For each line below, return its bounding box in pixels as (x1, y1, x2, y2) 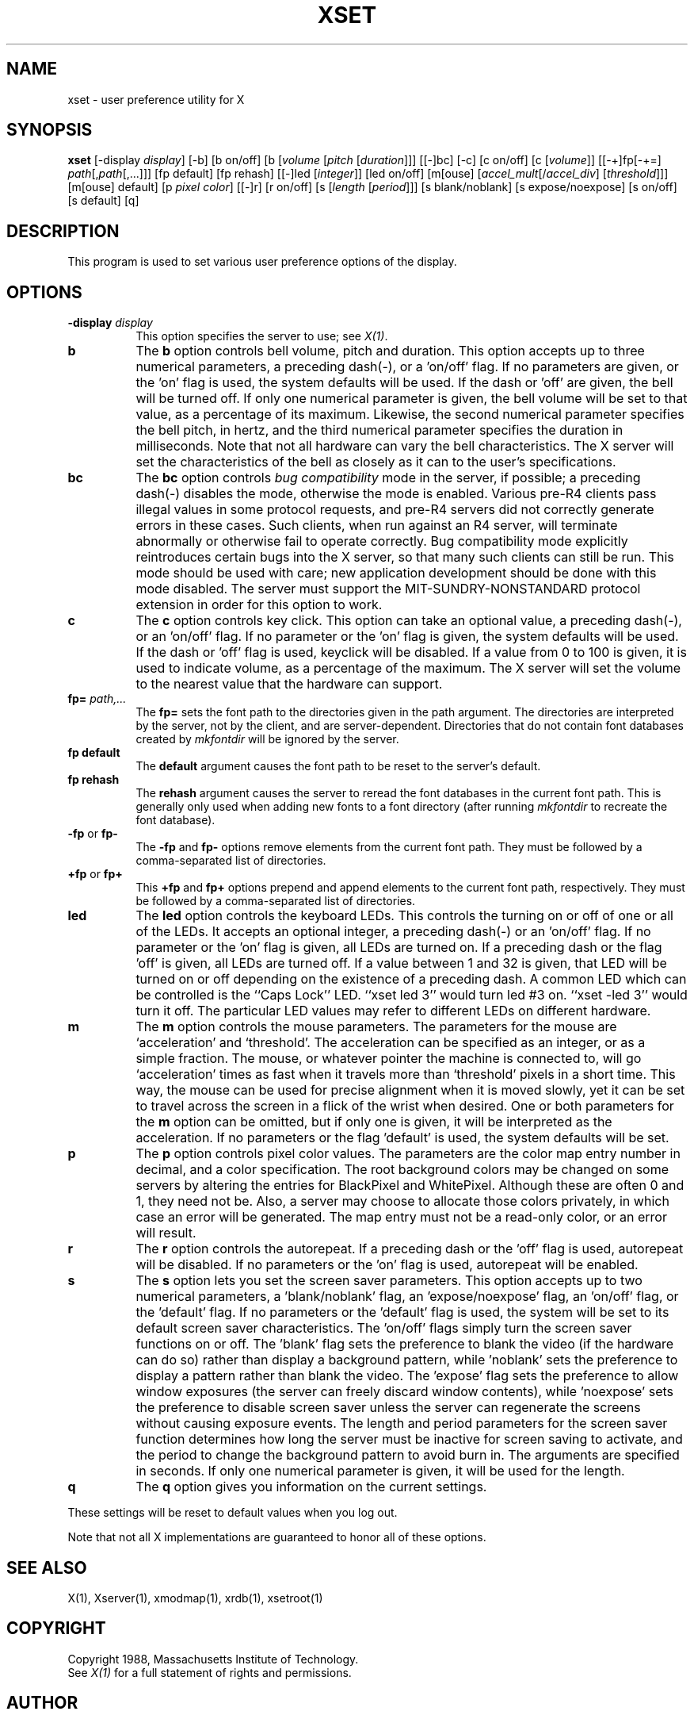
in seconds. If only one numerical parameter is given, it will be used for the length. (135, 1463, 625, 1479)
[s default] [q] (67, 194, 139, 208)
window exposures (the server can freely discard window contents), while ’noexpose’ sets (135, 1383, 674, 1400)
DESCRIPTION (6, 221, 120, 241)
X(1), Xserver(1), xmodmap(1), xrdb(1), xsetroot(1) (67, 1590, 323, 1605)
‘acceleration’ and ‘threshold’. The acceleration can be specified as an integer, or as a (135, 1034, 646, 1051)
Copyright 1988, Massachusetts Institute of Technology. (67, 1652, 359, 1666)
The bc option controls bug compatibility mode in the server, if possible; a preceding (135, 470, 641, 486)
